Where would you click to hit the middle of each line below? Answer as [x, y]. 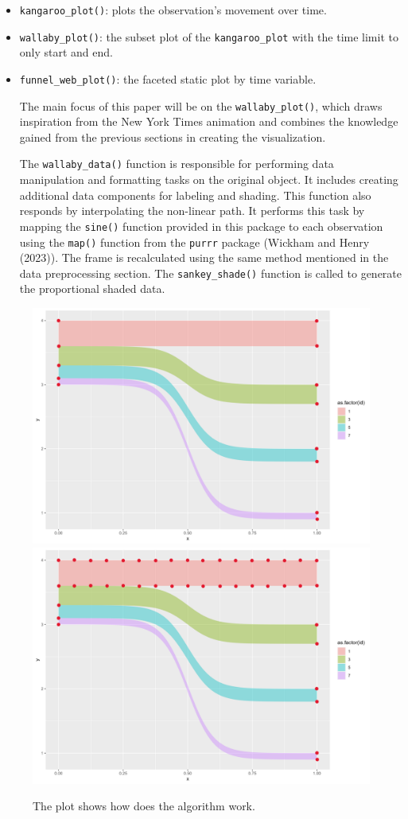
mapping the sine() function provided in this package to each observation [201, 226]
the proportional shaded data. [92, 289]
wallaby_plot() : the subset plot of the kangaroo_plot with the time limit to [209, 36]
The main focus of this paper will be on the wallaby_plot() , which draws [201, 105]
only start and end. [66, 52]
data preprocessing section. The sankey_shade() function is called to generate [211, 273]
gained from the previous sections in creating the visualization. [173, 136]
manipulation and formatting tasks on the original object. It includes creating [209, 179]
